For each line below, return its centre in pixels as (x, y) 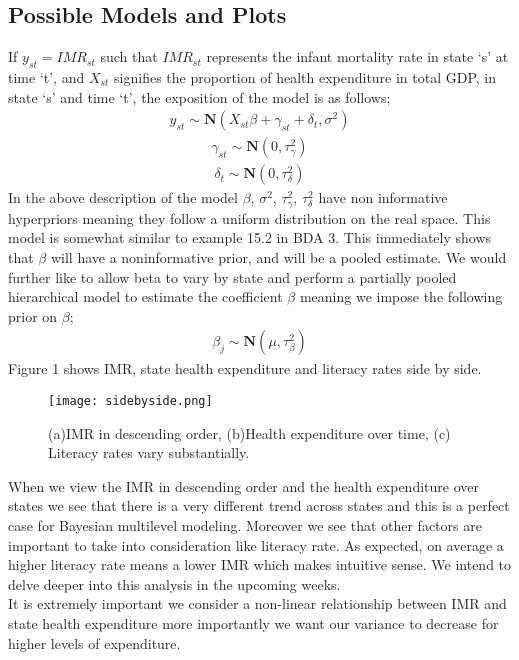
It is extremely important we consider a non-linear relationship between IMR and (257, 603)
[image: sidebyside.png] (130, 400)
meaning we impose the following (401, 296)
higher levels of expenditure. (94, 642)
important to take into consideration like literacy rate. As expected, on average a (256, 544)
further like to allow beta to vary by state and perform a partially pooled (232, 276)
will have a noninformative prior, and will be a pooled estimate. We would (278, 256)
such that (129, 56)
